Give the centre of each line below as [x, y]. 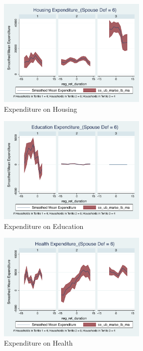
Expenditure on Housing [41, 109]
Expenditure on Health [38, 343]
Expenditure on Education [44, 226]
